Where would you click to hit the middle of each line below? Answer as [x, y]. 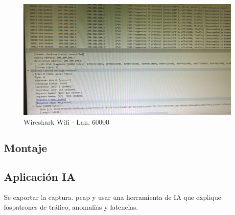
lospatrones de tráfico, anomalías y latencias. [71, 206]
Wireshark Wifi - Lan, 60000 [66, 121]
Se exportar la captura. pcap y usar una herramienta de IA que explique [113, 197]
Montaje [25, 148]
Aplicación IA [40, 177]
